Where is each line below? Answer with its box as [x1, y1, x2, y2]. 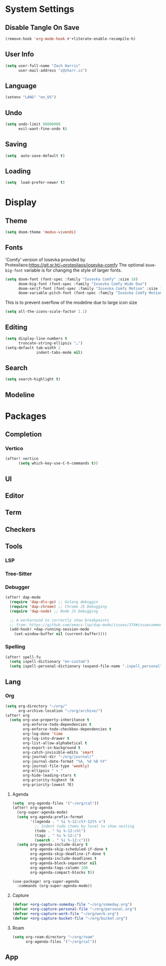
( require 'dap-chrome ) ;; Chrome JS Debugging [9, 604, 107, 609]
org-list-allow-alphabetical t [23, 741, 87, 746]
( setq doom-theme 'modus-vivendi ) [5, 230, 77, 235]
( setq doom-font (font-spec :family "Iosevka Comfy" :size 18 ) [5, 276, 138, 281]
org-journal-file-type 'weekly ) [23, 763, 90, 769]
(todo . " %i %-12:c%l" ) [34, 828, 86, 833]
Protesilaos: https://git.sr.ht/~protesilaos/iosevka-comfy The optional [5, 262, 145, 268]
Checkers [5, 525, 36, 534]
